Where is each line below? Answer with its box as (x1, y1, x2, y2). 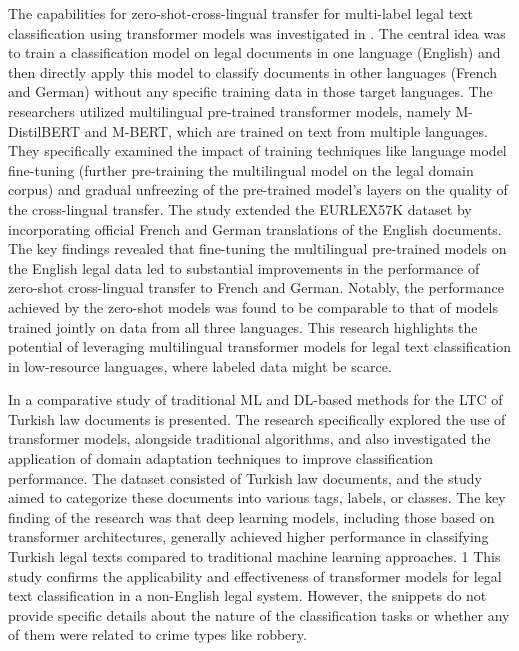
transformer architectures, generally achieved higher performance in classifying (8, 526, 489, 547)
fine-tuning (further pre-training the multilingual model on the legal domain (8, 159, 474, 180)
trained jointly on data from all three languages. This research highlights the (8, 316, 478, 337)
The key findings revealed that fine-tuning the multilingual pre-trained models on (8, 238, 507, 259)
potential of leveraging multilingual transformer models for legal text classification (8, 336, 511, 357)
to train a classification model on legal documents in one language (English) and (8, 42, 501, 63)
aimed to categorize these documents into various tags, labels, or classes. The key (8, 487, 506, 508)
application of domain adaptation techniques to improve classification (8, 448, 433, 469)
